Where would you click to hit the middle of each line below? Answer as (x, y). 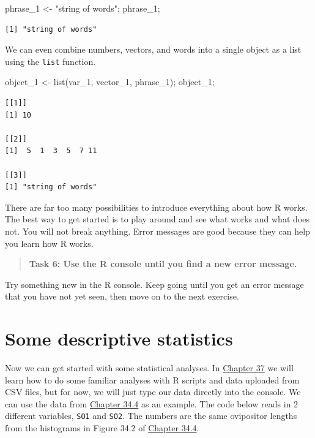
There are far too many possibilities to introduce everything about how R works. (156, 207)
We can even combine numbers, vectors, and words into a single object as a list (153, 49)
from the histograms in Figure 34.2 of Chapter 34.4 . (102, 428)
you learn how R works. (49, 243)
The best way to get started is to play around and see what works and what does (157, 219)
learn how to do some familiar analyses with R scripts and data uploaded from (152, 379)
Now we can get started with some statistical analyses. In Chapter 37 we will (149, 368)
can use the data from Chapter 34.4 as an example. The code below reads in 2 (152, 403)
